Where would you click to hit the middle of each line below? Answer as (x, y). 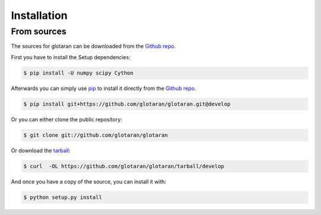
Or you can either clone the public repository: (67, 119)
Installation (39, 15)
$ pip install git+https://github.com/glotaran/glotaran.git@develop (127, 104)
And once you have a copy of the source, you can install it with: (89, 181)
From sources (39, 31)
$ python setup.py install (63, 197)
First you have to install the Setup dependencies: (71, 57)
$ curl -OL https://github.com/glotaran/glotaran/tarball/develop (124, 166)
